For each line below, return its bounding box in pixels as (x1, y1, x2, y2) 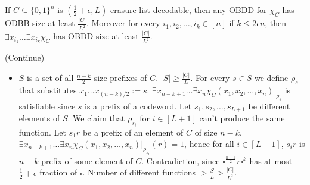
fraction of (39, 166, 77, 178)
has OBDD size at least (53, 30, 139, 42)
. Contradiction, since (141, 154, 220, 167)
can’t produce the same (199, 112, 285, 124)
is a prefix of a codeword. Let (85, 99, 192, 112)
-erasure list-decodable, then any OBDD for (107, 4, 267, 15)
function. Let (18, 126, 66, 138)
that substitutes (18, 84, 77, 96)
